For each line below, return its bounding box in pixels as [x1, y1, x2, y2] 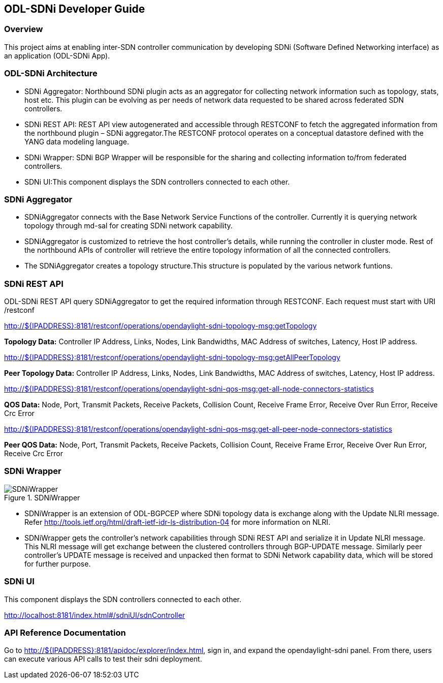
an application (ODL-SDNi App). [4, 51, 110, 60]
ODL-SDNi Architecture [4, 68, 98, 79]
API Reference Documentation [4, 627, 126, 638]
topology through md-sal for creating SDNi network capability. [24, 221, 233, 230]
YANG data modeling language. [24, 137, 129, 146]
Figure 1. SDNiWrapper [4, 493, 80, 502]
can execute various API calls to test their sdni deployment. [4, 655, 202, 664]
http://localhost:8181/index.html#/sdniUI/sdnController [4, 610, 185, 619]
